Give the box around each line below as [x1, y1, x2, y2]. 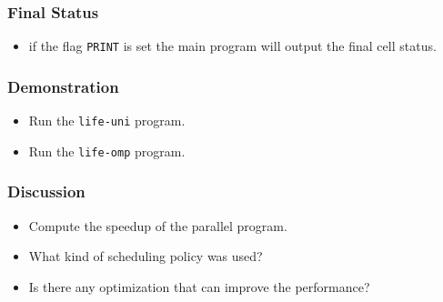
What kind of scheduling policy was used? [28, 247, 263, 266]
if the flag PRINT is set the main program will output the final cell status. [28, 36, 437, 55]
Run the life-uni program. [28, 111, 186, 130]
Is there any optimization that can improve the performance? [28, 277, 370, 296]
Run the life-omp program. [28, 141, 186, 160]
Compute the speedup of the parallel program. [28, 216, 287, 235]
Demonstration [7, 75, 119, 97]
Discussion [7, 180, 86, 203]
